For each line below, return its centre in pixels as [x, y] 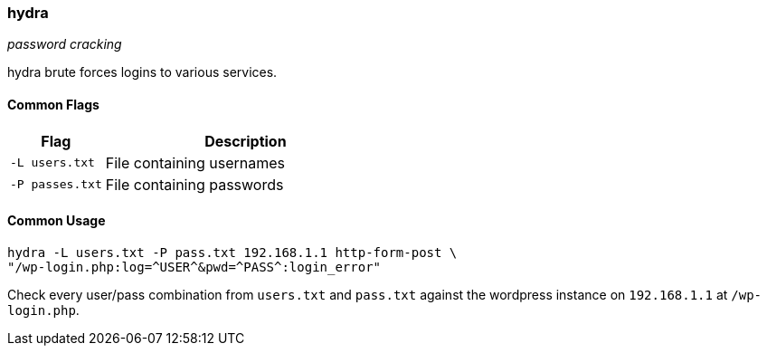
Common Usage [57, 221]
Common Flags [53, 104]
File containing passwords [194, 184]
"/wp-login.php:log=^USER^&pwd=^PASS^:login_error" [194, 267]
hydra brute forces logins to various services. [142, 72]
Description [246, 141]
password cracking [65, 44]
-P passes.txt [56, 185]
